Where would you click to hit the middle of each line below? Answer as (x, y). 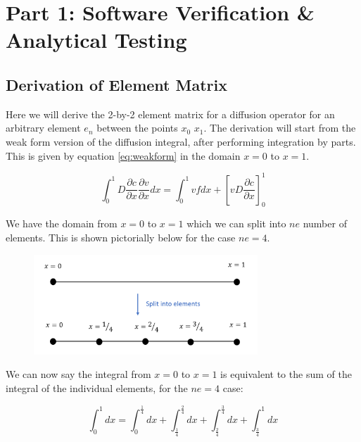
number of (325, 223)
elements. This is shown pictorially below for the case (121, 238)
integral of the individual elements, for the (97, 388)
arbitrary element (43, 128)
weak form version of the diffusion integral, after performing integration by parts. (181, 141)
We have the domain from (62, 223)
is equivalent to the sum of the (286, 374)
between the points (137, 128)
